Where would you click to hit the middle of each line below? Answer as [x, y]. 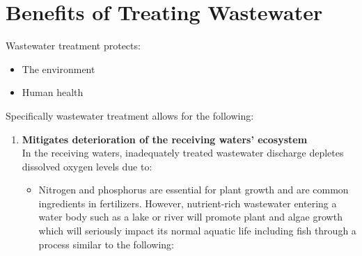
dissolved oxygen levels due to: [87, 166]
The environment [58, 69]
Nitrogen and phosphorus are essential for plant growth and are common [194, 190]
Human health [53, 92]
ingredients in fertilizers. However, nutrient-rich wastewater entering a [188, 203]
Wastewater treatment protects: [73, 46]
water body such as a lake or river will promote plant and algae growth [190, 217]
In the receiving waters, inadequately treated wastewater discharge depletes [183, 153]
